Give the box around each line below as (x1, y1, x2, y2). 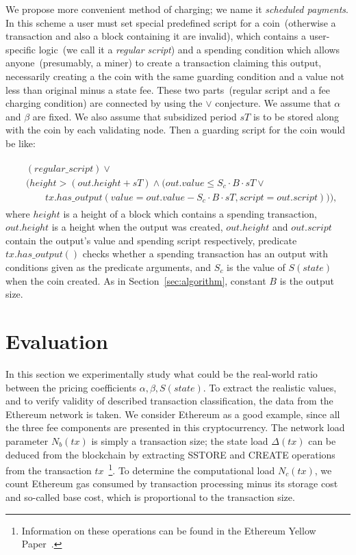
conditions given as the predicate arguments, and (5, 260, 212, 274)
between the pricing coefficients (5, 380, 137, 394)
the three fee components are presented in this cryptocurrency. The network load (5, 420, 345, 435)
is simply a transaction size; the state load (91, 433, 268, 448)
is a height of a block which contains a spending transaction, (63, 206, 318, 220)
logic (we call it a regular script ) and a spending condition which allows (38, 42, 340, 56)
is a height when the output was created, (51, 220, 223, 234)
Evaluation (5, 327, 108, 354)
